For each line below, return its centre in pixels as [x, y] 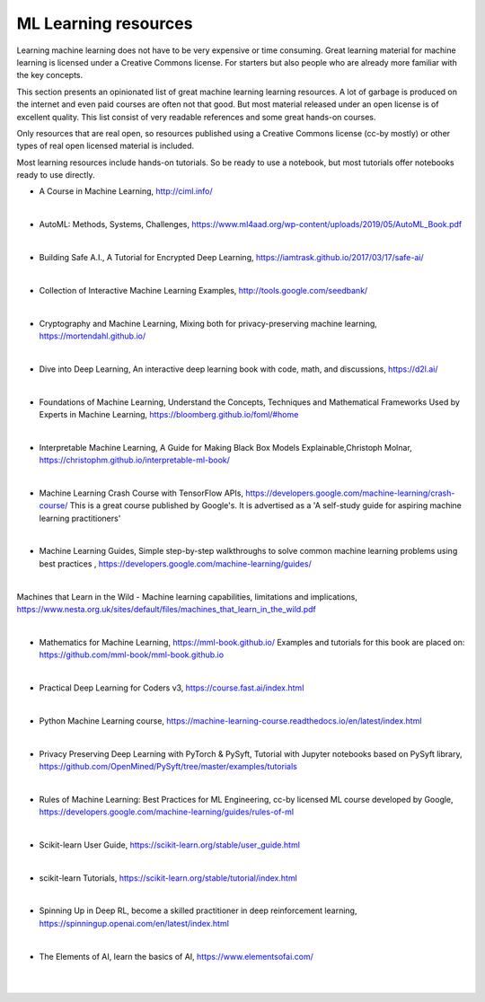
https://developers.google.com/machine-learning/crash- [350, 493]
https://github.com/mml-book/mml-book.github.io [132, 655]
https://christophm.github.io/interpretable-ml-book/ [135, 460]
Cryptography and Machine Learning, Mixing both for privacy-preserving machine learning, [208, 323]
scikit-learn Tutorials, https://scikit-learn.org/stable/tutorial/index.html [168, 878]
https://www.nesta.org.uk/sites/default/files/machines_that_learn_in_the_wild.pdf [166, 609]
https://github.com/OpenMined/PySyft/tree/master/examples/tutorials [168, 766]
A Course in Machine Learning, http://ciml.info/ [126, 191]
